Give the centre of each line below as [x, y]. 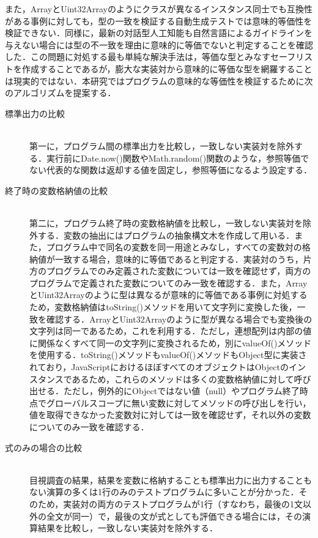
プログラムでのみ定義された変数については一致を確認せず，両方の [179, 271]
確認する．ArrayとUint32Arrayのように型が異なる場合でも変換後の [179, 319]
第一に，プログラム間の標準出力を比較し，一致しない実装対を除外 [162, 145]
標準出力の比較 [35, 113]
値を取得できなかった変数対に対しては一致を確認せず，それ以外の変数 [170, 415]
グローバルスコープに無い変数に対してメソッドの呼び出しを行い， [179, 402]
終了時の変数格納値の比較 [56, 190]
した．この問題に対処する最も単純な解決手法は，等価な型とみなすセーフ [150, 57]
